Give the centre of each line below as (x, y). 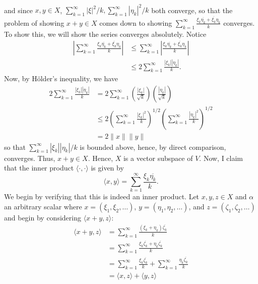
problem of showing (34, 22)
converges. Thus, (30, 158)
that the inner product (39, 168)
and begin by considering (43, 217)
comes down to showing (136, 22)
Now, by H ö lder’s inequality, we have (61, 78)
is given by (107, 168)
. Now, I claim (221, 158)
